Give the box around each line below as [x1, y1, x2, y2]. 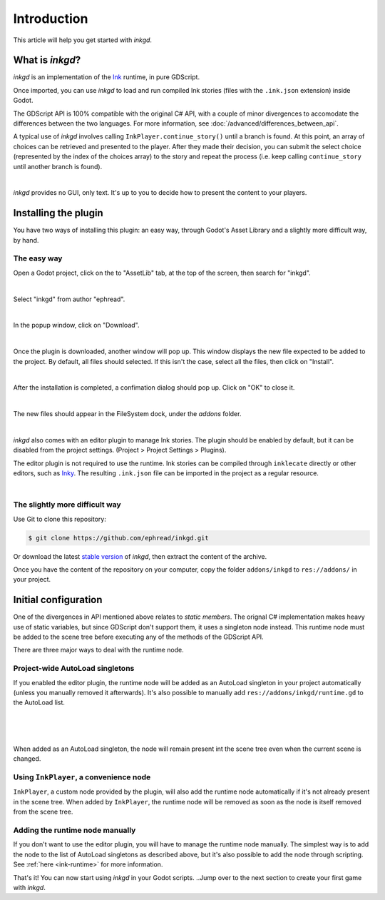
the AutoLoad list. [13, 698, 66, 707]
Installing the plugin [13, 207, 103, 219]
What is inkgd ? [13, 54, 81, 66]
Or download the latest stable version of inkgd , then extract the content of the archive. [13, 552, 267, 560]
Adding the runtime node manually [13, 825, 136, 835]
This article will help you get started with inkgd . [13, 36, 153, 44]
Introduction [13, 11, 88, 26]
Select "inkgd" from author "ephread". [13, 295, 125, 303]
